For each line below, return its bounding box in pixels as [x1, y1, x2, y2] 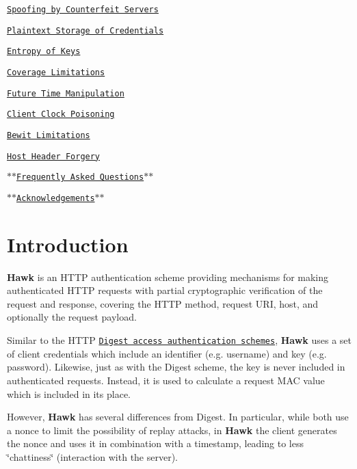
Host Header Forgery [7, 151, 101, 161]
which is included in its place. [7, 386, 131, 401]
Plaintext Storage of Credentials [7, 25, 164, 36]
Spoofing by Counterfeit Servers [7, 5, 159, 14]
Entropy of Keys [7, 46, 81, 57]
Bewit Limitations [7, 130, 90, 140]
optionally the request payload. [7, 310, 137, 324]
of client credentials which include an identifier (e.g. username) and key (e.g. [7, 346, 327, 360]
